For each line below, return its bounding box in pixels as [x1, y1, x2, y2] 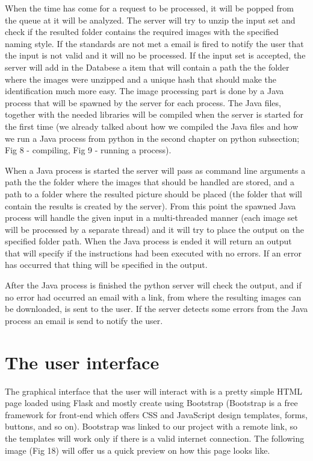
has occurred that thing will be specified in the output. [5, 258, 208, 271]
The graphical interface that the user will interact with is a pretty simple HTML [5, 384, 303, 397]
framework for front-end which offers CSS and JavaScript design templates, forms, [5, 408, 308, 421]
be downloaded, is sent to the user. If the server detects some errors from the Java [5, 302, 308, 315]
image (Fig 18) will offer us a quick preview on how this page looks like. [5, 444, 270, 456]
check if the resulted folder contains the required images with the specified [5, 25, 279, 38]
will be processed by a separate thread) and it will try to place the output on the [5, 223, 304, 235]
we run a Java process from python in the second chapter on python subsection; [5, 132, 300, 144]
